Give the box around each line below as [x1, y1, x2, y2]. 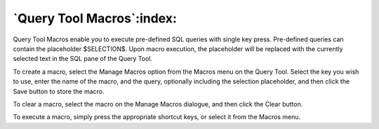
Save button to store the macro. [13, 87, 105, 95]
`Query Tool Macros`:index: [13, 11, 177, 26]
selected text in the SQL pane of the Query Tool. [13, 55, 153, 63]
